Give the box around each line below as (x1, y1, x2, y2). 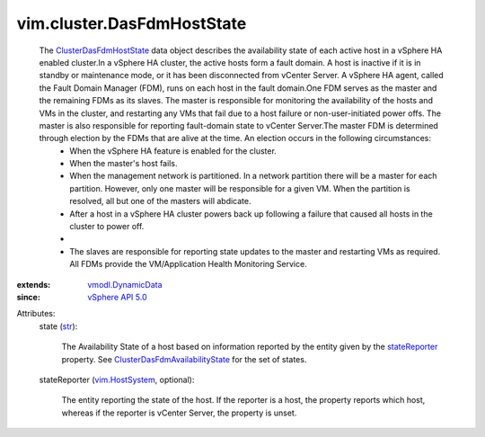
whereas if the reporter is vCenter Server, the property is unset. (61, 407, 297, 418)
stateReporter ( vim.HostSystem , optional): (39, 374, 195, 385)
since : (16, 291, 40, 302)
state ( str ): (39, 320, 78, 332)
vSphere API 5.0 (87, 291, 147, 302)
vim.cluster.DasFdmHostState (16, 13, 247, 33)
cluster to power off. (69, 221, 145, 232)
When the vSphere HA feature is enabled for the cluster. (69, 145, 278, 156)
